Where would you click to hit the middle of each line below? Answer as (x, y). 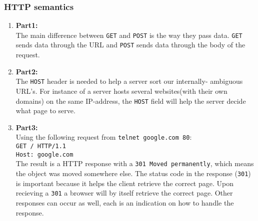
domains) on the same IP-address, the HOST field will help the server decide (131, 101)
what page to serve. (45, 110)
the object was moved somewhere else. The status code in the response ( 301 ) (133, 173)
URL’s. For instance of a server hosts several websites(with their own (121, 91)
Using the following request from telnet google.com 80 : (104, 137)
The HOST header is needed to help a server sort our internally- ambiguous (129, 81)
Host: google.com (44, 154)
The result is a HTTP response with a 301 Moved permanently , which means (135, 163)
